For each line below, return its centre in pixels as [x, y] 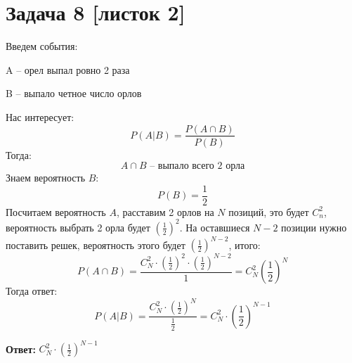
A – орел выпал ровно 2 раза [68, 69]
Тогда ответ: [32, 291]
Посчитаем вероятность [56, 211]
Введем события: [42, 46]
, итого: [245, 244]
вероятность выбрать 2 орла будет [78, 227]
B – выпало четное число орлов [74, 93]
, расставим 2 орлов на [165, 211]
